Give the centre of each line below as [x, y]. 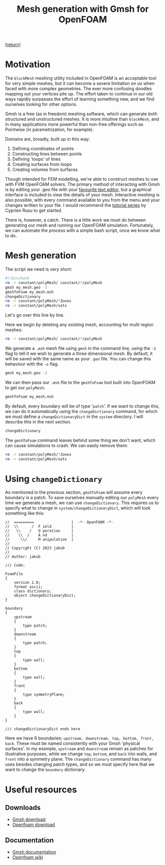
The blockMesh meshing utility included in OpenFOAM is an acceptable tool [81, 78]
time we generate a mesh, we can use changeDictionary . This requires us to [82, 503]
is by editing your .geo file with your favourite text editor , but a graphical [78, 190]
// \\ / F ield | [39, 527]
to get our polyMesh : [25, 387]
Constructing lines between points [47, 154]
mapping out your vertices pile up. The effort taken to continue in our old [79, 94]
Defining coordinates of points [43, 149]
